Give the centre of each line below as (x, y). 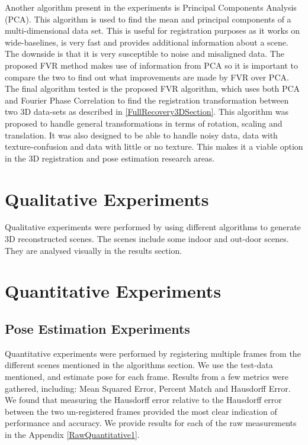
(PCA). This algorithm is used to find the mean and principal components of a (148, 19)
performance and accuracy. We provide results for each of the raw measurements (151, 423)
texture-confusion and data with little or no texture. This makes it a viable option (154, 146)
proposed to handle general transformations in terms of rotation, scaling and (144, 123)
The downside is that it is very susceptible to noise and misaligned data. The (145, 54)
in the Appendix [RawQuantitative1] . (72, 434)
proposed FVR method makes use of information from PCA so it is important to (152, 65)
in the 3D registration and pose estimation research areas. (110, 158)
